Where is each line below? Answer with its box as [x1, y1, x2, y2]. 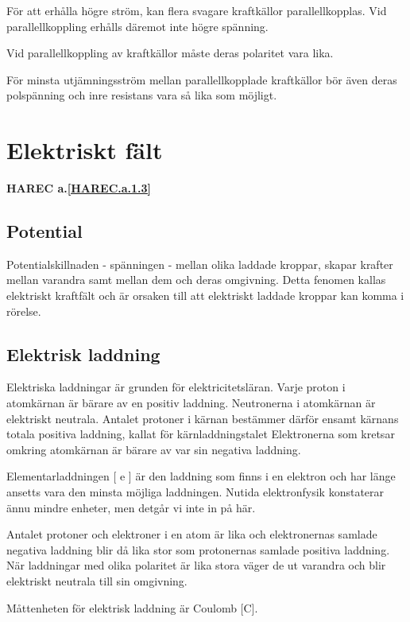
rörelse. [6, 302, 41, 319]
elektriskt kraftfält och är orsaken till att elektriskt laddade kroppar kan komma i [6, 287, 404, 304]
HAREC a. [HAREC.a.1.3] [6, 180, 152, 196]
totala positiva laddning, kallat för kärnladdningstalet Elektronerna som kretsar [6, 426, 395, 442]
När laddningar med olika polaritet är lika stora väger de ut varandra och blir [6, 557, 386, 573]
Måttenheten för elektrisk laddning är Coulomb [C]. [6, 599, 258, 616]
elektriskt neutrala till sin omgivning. [6, 573, 188, 589]
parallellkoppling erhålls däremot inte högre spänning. [6, 17, 269, 34]
